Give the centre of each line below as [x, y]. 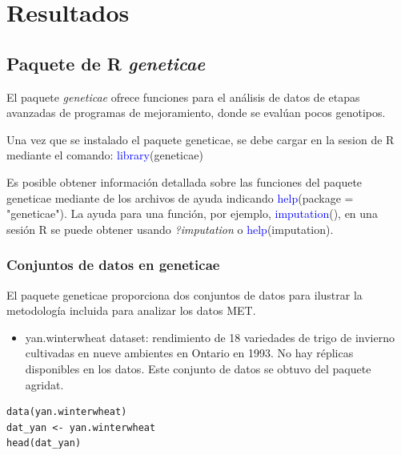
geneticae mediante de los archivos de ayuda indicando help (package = [180, 197]
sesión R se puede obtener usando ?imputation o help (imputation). [170, 229]
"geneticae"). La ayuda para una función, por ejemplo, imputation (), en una [192, 213]
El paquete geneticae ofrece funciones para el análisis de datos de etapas [183, 97]
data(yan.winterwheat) [67, 412]
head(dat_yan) [44, 443]
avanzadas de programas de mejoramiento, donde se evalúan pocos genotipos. [196, 113]
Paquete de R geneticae [106, 63]
